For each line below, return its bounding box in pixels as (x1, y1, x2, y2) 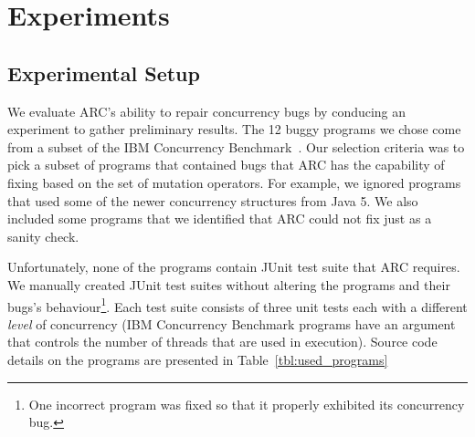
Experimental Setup (7, 58, 200, 87)
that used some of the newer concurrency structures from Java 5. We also (7, 191, 418, 210)
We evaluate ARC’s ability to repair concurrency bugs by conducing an (7, 101, 406, 120)
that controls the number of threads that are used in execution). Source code (7, 332, 438, 351)
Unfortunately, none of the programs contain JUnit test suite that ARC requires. (7, 257, 460, 276)
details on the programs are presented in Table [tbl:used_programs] (7, 349, 388, 369)
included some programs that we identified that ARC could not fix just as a (7, 209, 432, 228)
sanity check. (7, 226, 79, 245)
